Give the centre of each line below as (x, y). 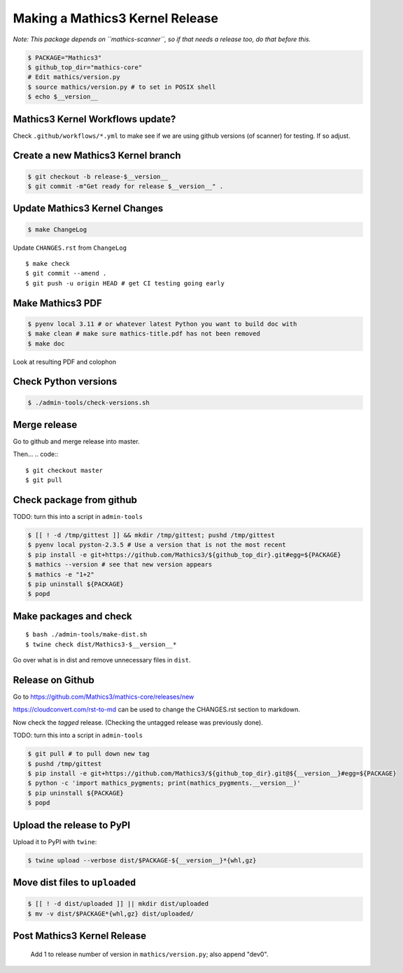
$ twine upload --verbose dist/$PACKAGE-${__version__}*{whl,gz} (142, 860)
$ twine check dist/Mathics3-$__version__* (101, 644)
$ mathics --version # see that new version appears (120, 564)
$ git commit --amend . (66, 274)
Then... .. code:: (36, 454)
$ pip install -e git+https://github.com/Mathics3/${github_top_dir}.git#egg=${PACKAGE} (185, 555)
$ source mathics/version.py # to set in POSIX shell (122, 87)
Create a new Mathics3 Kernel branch (97, 156)
